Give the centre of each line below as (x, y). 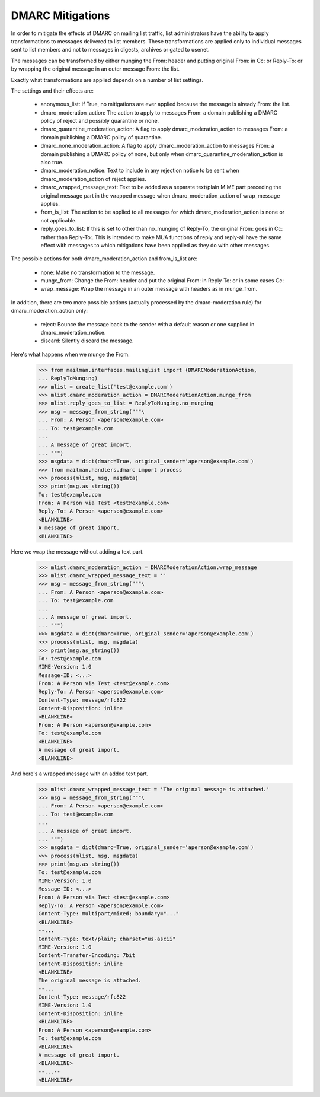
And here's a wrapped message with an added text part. (80, 774)
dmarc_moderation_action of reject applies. (93, 179)
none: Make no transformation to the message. (98, 272)
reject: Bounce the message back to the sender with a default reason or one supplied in (148, 324)
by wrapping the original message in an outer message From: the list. (95, 69)
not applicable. (59, 220)
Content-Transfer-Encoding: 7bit (87, 955)
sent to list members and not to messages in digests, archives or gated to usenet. (110, 50)
